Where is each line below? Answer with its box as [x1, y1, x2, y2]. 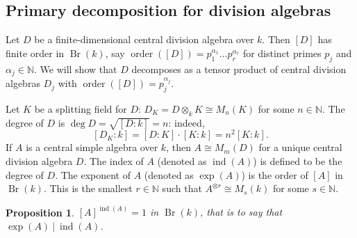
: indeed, [168, 115, 205, 129]
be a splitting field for [34, 101, 127, 116]
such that [162, 181, 202, 196]
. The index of [83, 154, 144, 168]
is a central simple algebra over [26, 140, 158, 154]
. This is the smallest [43, 181, 133, 196]
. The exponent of [55, 167, 131, 182]
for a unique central [258, 140, 342, 154]
